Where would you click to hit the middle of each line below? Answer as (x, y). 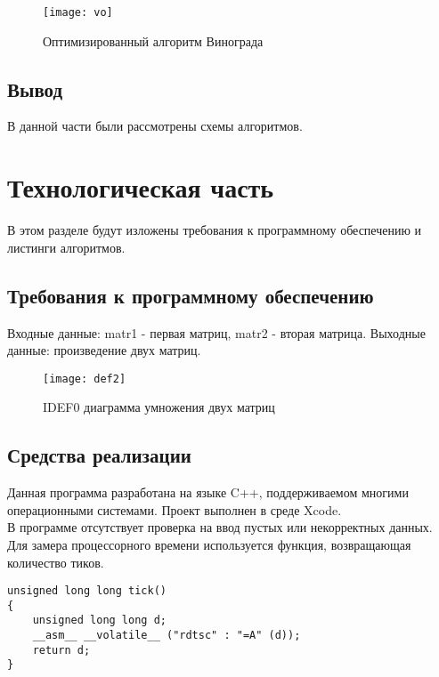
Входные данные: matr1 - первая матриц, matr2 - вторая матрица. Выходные (216, 332)
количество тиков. (56, 562)
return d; (61, 650)
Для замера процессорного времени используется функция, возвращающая (209, 544)
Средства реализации (99, 455)
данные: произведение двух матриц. (104, 350)
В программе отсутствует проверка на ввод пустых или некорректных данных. (220, 527)
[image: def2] (85, 379)
